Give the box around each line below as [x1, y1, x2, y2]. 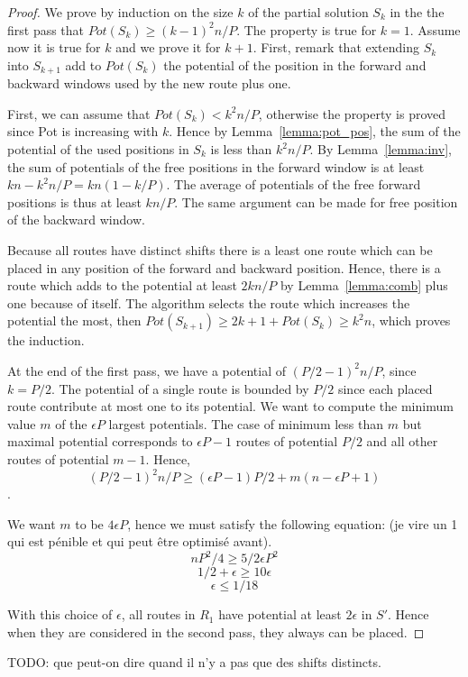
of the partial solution [248, 3, 369, 21]
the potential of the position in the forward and [163, 55, 427, 74]
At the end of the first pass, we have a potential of [7, 361, 287, 380]
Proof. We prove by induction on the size [7, 3, 234, 21]
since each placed [337, 379, 433, 398]
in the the [390, 3, 445, 21]
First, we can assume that [7, 104, 151, 123]
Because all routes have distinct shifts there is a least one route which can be [7, 240, 433, 259]
